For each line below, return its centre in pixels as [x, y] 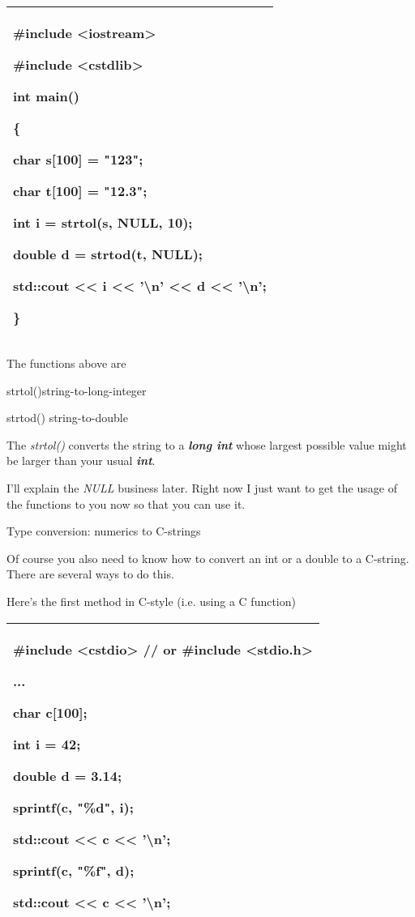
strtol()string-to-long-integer [77, 390]
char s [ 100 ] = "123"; [78, 159]
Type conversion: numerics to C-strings [104, 531]
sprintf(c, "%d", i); [73, 807]
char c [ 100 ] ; [50, 712]
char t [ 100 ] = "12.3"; [80, 191]
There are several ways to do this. [90, 574]
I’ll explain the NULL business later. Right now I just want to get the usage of [202, 487]
